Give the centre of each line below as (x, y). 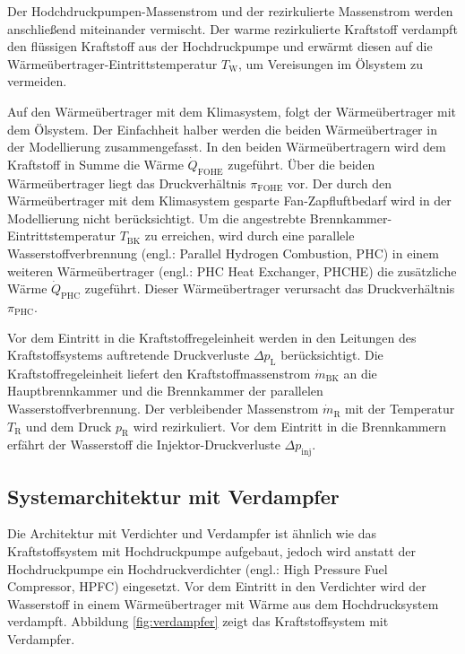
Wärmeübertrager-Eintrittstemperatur (112, 63)
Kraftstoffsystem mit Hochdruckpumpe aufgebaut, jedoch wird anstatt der (211, 551)
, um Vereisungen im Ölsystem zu (331, 63)
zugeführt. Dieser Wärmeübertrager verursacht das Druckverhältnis (270, 288)
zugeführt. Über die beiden (301, 164)
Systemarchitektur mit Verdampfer (173, 496)
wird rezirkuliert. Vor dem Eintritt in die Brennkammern (289, 426)
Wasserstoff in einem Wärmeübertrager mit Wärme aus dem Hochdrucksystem (223, 603)
